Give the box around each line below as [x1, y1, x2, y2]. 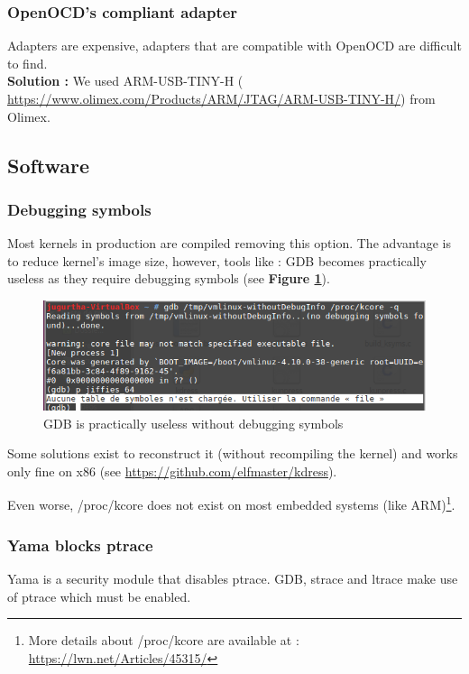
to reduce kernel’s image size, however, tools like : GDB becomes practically [7, 251, 427, 270]
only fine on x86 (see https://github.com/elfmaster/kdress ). [7, 461, 337, 480]
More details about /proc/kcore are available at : [28, 631, 299, 650]
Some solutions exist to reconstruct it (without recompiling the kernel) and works [7, 444, 458, 463]
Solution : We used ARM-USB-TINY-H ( [7, 71, 244, 90]
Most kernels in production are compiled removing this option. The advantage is [7, 234, 452, 253]
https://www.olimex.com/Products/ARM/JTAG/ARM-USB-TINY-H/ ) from [7, 89, 436, 107]
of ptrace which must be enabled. [7, 586, 191, 605]
